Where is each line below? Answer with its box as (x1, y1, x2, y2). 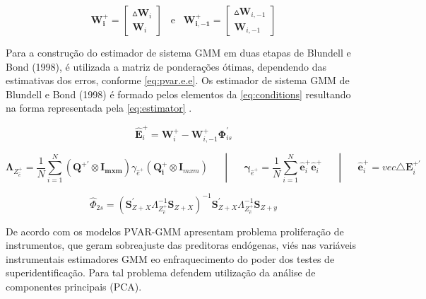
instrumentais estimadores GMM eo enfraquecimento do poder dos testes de (6, 251, 335, 266)
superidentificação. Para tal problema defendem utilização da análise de (6, 265, 316, 280)
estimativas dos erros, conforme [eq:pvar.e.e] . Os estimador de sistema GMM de (6, 73, 350, 88)
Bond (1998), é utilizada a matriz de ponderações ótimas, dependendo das (6, 59, 326, 74)
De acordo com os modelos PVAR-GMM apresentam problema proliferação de (6, 223, 344, 238)
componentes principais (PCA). (6, 279, 142, 293)
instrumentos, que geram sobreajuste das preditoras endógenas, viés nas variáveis (6, 238, 357, 252)
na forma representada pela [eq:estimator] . (6, 100, 192, 115)
